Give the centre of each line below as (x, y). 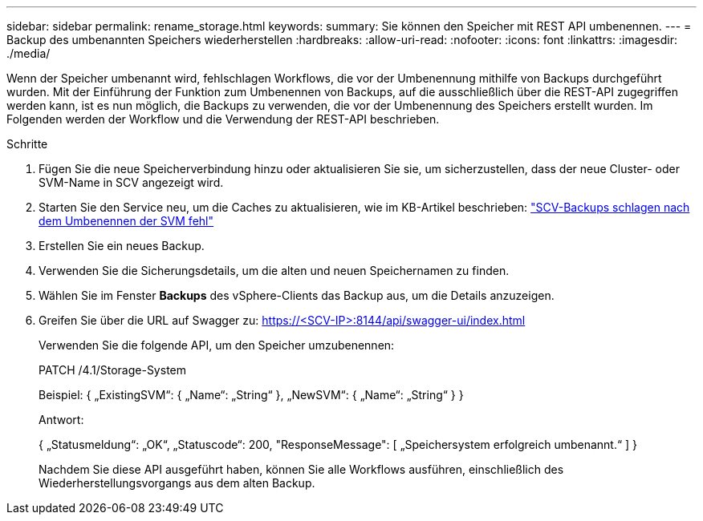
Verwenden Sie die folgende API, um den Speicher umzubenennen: (217, 345)
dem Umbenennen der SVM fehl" (126, 221)
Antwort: (61, 420)
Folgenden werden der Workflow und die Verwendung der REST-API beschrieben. (223, 119)
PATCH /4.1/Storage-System (112, 370)
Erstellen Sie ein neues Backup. (122, 246)
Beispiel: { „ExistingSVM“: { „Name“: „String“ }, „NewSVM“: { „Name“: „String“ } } (251, 395)
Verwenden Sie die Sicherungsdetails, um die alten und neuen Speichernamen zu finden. (274, 271)
